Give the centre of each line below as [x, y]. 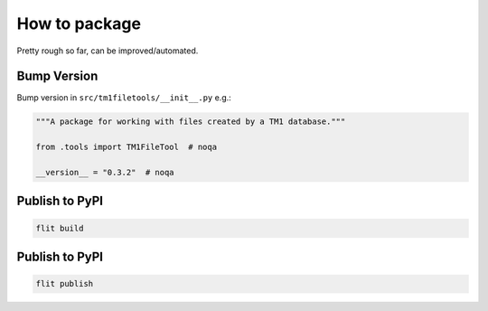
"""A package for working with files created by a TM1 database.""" [191, 122]
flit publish [65, 284]
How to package [79, 24]
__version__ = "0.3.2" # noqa [105, 172]
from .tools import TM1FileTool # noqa [126, 147]
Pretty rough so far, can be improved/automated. [108, 51]
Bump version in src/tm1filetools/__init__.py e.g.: [124, 98]
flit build [60, 228]
